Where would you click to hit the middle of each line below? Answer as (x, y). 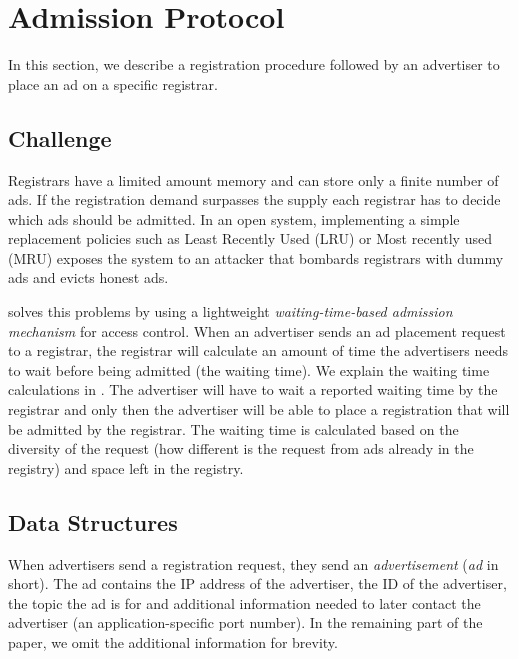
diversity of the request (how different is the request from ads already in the (241, 448)
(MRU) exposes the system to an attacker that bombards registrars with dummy (256, 257)
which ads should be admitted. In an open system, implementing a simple (234, 218)
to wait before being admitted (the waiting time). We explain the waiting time (249, 369)
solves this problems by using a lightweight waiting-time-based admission (230, 311)
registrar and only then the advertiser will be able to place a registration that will (259, 409)
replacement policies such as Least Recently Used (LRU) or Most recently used (250, 238)
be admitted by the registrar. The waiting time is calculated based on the (233, 428)
